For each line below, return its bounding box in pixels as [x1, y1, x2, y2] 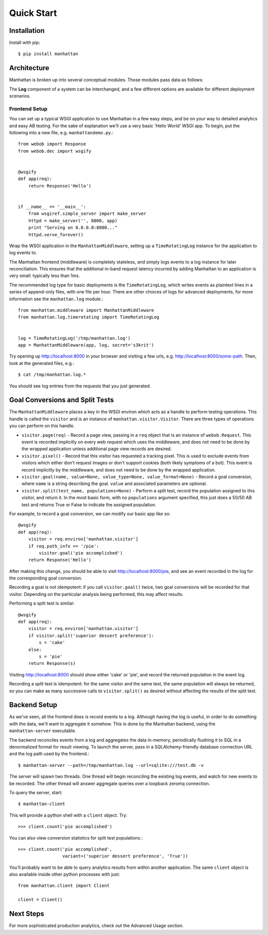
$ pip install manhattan [18, 51, 78, 57]
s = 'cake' [39, 640, 66, 646]
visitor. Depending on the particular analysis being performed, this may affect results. [9, 591, 184, 597]
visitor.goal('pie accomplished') [39, 550, 123, 556]
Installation [9, 26, 45, 35]
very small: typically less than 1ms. [9, 273, 80, 279]
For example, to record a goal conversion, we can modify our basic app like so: [9, 510, 171, 517]
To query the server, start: [9, 789, 63, 795]
